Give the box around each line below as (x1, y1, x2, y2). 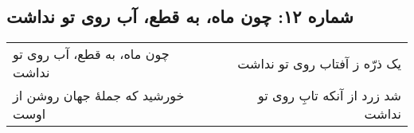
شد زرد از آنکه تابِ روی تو (258, 86, 401, 105)
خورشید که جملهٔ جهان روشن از (13, 86, 185, 105)
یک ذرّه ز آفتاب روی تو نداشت (237, 53, 401, 72)
